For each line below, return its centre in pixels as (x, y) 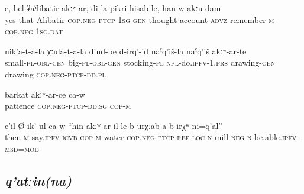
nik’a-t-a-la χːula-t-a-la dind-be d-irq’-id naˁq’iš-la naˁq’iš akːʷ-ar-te (126, 51)
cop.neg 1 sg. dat (34, 31)
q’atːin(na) (38, 180)
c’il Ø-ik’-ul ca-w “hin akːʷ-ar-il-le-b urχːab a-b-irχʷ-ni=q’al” (114, 125)
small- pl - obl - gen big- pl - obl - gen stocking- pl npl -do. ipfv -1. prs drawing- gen (140, 62)
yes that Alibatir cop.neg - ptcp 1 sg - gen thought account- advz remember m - (141, 19)
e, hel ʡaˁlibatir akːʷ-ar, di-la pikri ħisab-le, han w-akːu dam (113, 8)
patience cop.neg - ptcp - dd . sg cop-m (68, 106)
